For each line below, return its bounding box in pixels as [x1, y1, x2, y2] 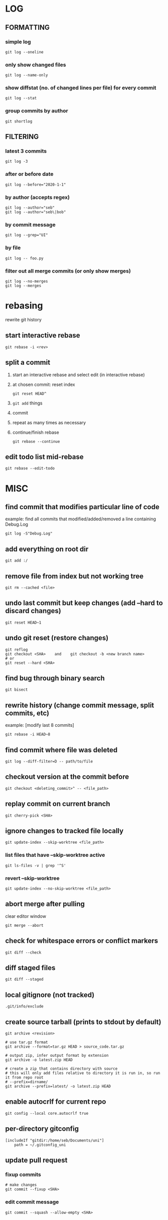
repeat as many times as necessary [12, 419, 86, 426]
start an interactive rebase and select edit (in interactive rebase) [12, 371, 145, 378]
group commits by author [5, 107, 69, 114]
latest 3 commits [5, 148, 47, 155]
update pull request [5, 1156, 68, 1165]
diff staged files [5, 964, 56, 972]
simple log [5, 38, 31, 45]
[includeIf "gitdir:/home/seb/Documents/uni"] [5, 1138, 104, 1143]
